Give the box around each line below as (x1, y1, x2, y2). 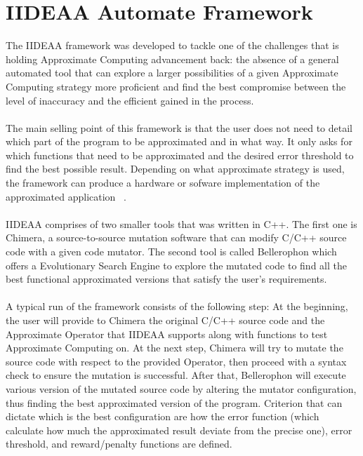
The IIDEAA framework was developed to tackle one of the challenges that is (6, 38, 339, 53)
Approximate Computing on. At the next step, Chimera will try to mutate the (6, 340, 343, 355)
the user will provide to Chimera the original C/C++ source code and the (6, 313, 325, 327)
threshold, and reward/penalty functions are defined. (6, 436, 232, 451)
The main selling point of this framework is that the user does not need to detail (6, 120, 352, 135)
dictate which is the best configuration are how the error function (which (6, 409, 319, 424)
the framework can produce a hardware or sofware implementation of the (6, 175, 320, 190)
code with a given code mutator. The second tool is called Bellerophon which (6, 244, 337, 259)
